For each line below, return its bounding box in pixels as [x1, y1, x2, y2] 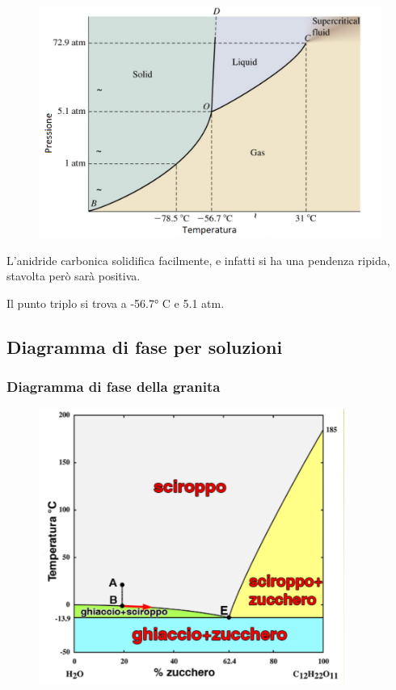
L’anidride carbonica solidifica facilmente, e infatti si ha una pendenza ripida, [6, 251, 390, 268]
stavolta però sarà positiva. [6, 267, 141, 284]
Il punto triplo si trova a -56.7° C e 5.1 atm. [6, 294, 225, 311]
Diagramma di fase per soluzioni [6, 334, 283, 359]
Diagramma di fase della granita [6, 377, 221, 397]
